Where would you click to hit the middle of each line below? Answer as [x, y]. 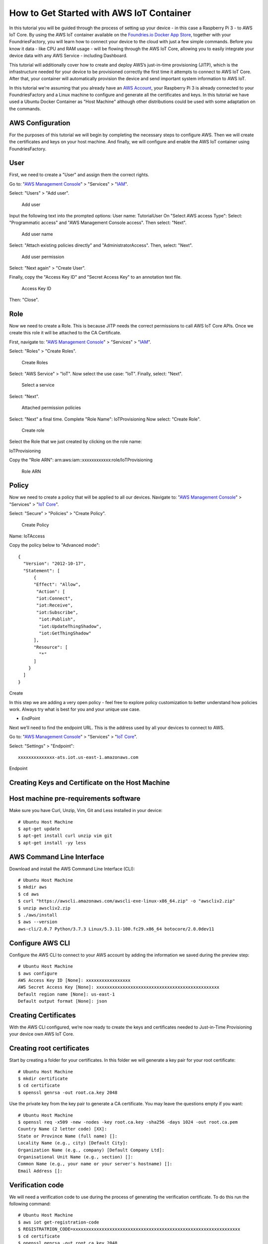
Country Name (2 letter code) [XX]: [63, 1129]
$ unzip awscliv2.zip [44, 908]
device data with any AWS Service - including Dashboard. [68, 56]
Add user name [37, 234]
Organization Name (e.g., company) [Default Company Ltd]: [91, 1150]
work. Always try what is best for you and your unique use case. [75, 709]
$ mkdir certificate [43, 1079]
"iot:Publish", [57, 619]
